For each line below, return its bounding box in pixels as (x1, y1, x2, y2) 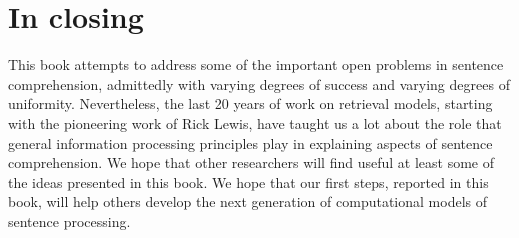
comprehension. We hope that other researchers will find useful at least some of (8, 152, 494, 173)
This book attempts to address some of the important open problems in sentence (8, 54, 504, 75)
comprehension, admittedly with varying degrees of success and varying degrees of (8, 73, 510, 94)
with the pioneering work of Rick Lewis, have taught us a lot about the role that (8, 112, 502, 133)
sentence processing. (8, 210, 131, 231)
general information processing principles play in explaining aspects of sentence (8, 132, 493, 153)
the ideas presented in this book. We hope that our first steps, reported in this (8, 171, 489, 192)
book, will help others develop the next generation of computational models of (8, 191, 487, 212)
